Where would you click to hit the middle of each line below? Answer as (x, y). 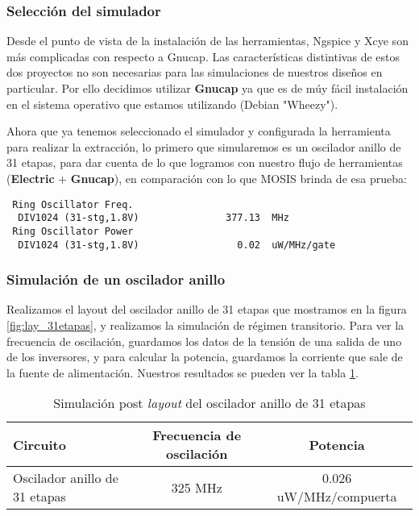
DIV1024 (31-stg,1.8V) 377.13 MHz (153, 218)
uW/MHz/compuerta (337, 497)
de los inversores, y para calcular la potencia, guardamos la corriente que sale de (205, 357)
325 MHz (197, 487)
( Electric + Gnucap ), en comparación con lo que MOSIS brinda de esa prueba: (207, 178)
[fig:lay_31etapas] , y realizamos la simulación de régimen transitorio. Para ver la (205, 325)
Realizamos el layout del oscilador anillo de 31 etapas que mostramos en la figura (207, 309)
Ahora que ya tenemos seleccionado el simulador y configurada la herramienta (199, 131)
